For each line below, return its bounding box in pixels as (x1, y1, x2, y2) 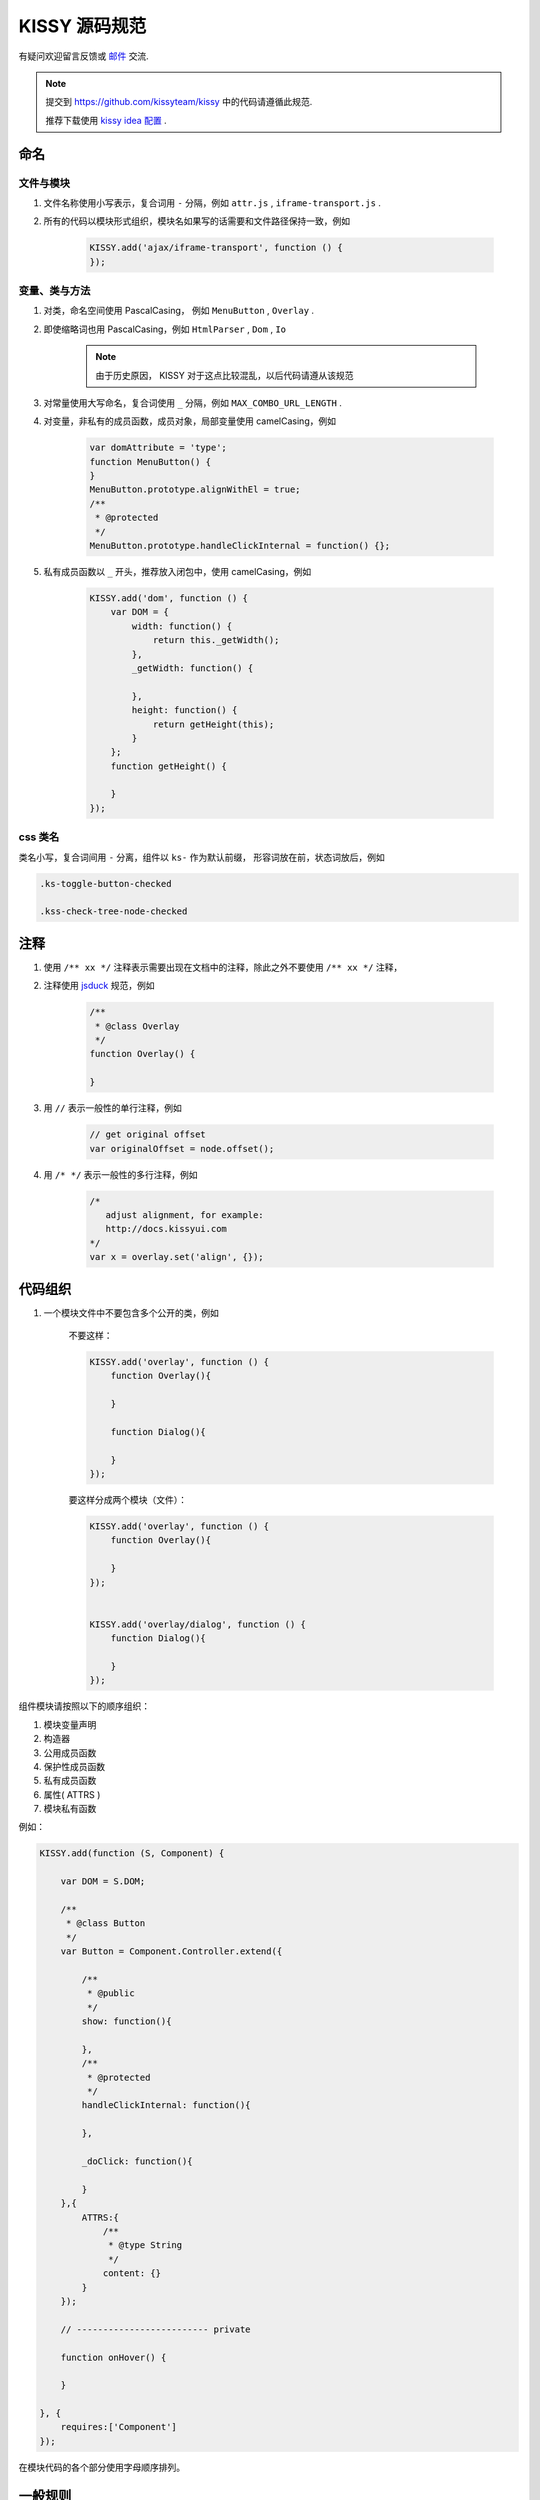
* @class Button (65, 1918, 146, 1929)
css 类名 (18, 830, 60, 844)
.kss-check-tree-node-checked (39, 906, 188, 917)
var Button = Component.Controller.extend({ (60, 1946, 283, 1957)
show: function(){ (81, 2016, 172, 2027)
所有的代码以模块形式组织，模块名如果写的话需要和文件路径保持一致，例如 (43, 215, 350, 227)
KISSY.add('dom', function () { (89, 593, 249, 604)
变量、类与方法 (18, 284, 91, 297)
